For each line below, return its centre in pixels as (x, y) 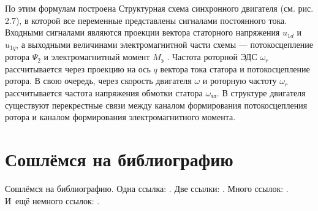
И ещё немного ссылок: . (52, 200)
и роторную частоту (240, 81)
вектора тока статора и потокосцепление (235, 68)
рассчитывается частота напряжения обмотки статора (104, 93)
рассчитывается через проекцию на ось (78, 68)
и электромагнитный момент (97, 57)
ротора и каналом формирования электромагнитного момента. (120, 117)
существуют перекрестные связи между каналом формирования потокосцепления (156, 105)
